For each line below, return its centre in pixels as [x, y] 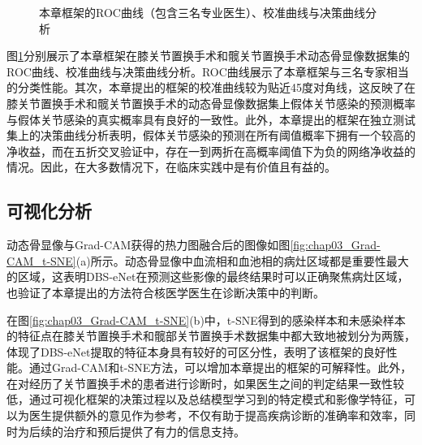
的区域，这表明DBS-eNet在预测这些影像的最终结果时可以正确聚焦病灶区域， [208, 277]
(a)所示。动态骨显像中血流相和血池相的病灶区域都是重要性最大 [242, 260]
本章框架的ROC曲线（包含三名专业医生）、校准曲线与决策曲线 [202, 12]
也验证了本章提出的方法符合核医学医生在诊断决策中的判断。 [166, 292]
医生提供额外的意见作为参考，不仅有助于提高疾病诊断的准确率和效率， [216, 415]
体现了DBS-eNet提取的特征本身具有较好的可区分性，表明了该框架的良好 [196, 351]
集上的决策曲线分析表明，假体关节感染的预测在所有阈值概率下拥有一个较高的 [211, 135]
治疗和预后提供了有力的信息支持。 [154, 431]
